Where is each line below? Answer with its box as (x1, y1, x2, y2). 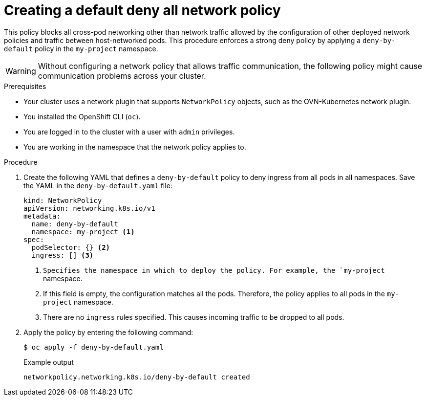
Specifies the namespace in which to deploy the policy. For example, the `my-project (43, 266, 385, 274)
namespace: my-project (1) (31, 227, 135, 236)
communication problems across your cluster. (38, 70, 206, 81)
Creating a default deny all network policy (4, 2, 281, 19)
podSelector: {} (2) (31, 243, 110, 251)
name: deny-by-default (31, 220, 118, 228)
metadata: (23, 212, 61, 220)
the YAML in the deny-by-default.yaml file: (23, 181, 172, 190)
